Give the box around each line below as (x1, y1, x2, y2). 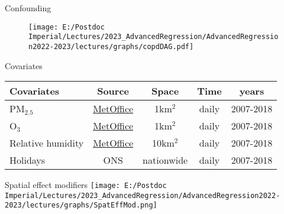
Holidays (9, 153, 46, 167)
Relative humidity (9, 136, 84, 150)
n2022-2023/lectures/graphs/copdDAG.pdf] (28, 42, 194, 51)
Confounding (5, 2, 51, 14)
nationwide (143, 153, 188, 167)
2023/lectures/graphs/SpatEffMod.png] (5, 201, 157, 210)
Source (97, 84, 130, 98)
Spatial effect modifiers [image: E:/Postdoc (5, 179, 167, 191)
